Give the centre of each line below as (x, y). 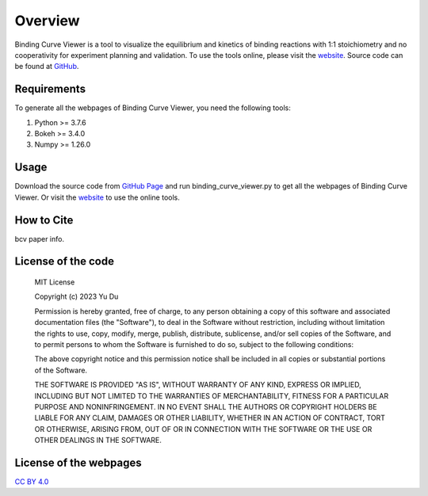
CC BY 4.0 (32, 482)
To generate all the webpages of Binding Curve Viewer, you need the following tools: (153, 108)
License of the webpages (78, 462)
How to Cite (44, 220)
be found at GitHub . (47, 67)
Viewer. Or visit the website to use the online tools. (97, 197)
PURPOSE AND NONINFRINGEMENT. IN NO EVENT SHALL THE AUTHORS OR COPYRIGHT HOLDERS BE (206, 406)
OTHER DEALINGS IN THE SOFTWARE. (98, 441)
